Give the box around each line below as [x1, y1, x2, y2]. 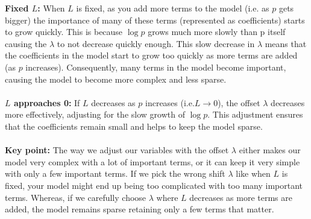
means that [265, 37, 307, 49]
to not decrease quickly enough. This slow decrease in [57, 37, 255, 49]
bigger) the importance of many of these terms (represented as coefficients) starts [5, 13, 305, 26]
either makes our [239, 144, 301, 156]
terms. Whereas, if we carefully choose [5, 191, 146, 203]
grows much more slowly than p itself [148, 25, 286, 38]
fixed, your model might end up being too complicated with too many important [5, 179, 303, 191]
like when [236, 167, 271, 180]
